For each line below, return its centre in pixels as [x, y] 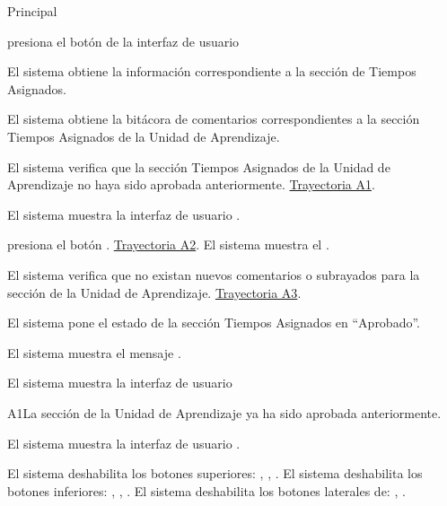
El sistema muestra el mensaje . [94, 352]
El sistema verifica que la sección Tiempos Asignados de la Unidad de [199, 166]
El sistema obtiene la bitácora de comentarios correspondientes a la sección [214, 119]
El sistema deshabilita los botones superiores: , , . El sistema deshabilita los [215, 473]
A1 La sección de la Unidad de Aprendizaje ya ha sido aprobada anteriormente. [224, 412]
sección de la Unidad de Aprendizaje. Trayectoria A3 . [154, 292]
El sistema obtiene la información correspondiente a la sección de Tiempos [212, 71]
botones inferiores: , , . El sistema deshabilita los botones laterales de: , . [206, 490]
